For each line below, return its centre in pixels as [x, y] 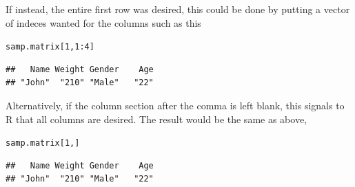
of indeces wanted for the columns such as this [103, 22]
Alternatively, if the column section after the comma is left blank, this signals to [175, 106]
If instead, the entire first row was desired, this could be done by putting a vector [178, 9]
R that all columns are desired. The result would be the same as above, [156, 119]
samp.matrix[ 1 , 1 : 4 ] [50, 47]
